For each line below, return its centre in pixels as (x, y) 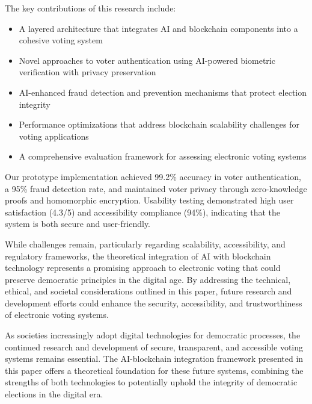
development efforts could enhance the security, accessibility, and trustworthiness (154, 303)
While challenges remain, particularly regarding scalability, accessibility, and (145, 244)
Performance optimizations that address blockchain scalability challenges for (159, 124)
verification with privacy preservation (87, 72)
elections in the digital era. (54, 394)
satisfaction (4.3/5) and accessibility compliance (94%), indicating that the (143, 212)
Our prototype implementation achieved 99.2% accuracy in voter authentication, (153, 176)
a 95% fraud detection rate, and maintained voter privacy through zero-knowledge (156, 188)
